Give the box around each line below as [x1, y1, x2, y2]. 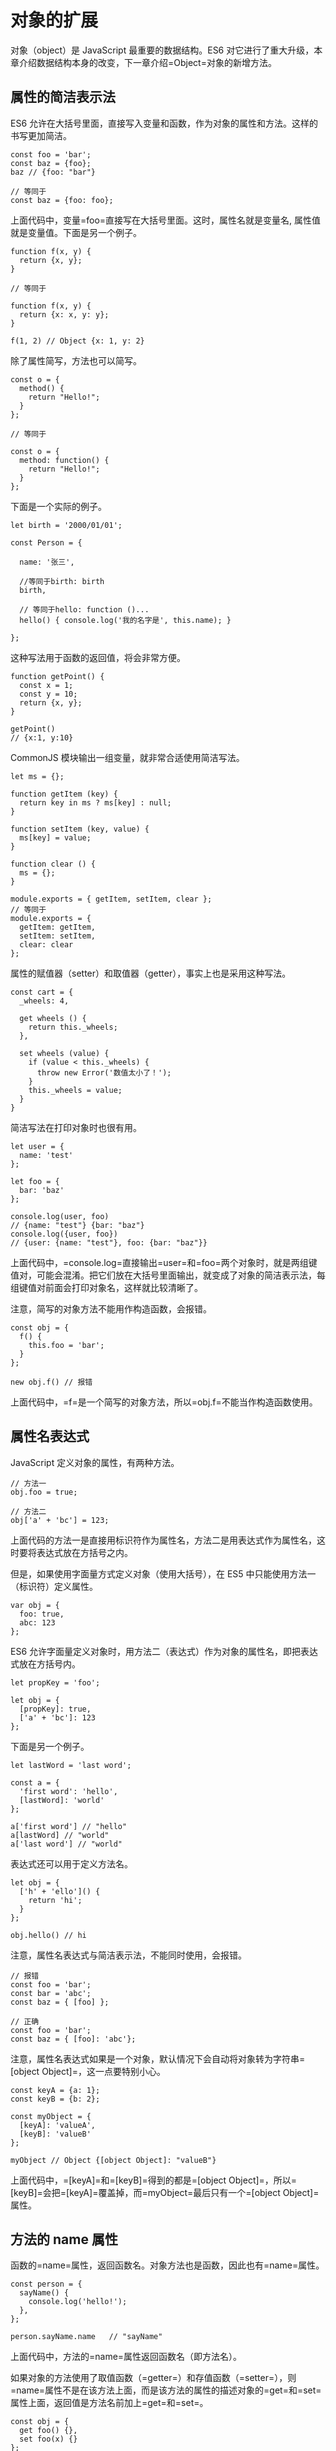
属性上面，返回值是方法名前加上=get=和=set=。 [10, 2397, 209, 2409]
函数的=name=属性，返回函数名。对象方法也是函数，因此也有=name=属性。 [10, 2259, 325, 2271]
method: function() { [19, 455, 110, 465]
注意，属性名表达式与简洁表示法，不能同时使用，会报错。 [10, 1949, 247, 1961]
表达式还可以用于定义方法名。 [10, 1857, 133, 1870]
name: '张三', [19, 557, 75, 567]
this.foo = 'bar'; [28, 1340, 105, 1350]
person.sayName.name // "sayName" [10, 2332, 163, 2342]
